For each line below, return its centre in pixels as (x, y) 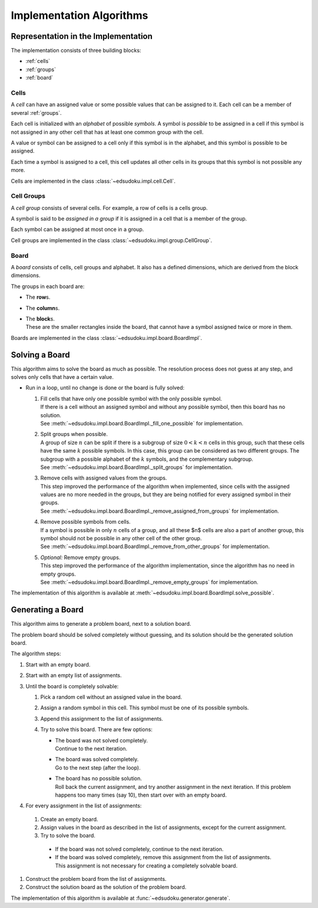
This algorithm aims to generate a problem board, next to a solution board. (101, 624)
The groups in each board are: (48, 286)
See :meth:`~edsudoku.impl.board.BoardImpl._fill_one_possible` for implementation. (142, 423)
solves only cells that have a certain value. (62, 377)
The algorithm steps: (36, 653)
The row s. (38, 297)
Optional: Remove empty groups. (80, 557)
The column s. (43, 308)
